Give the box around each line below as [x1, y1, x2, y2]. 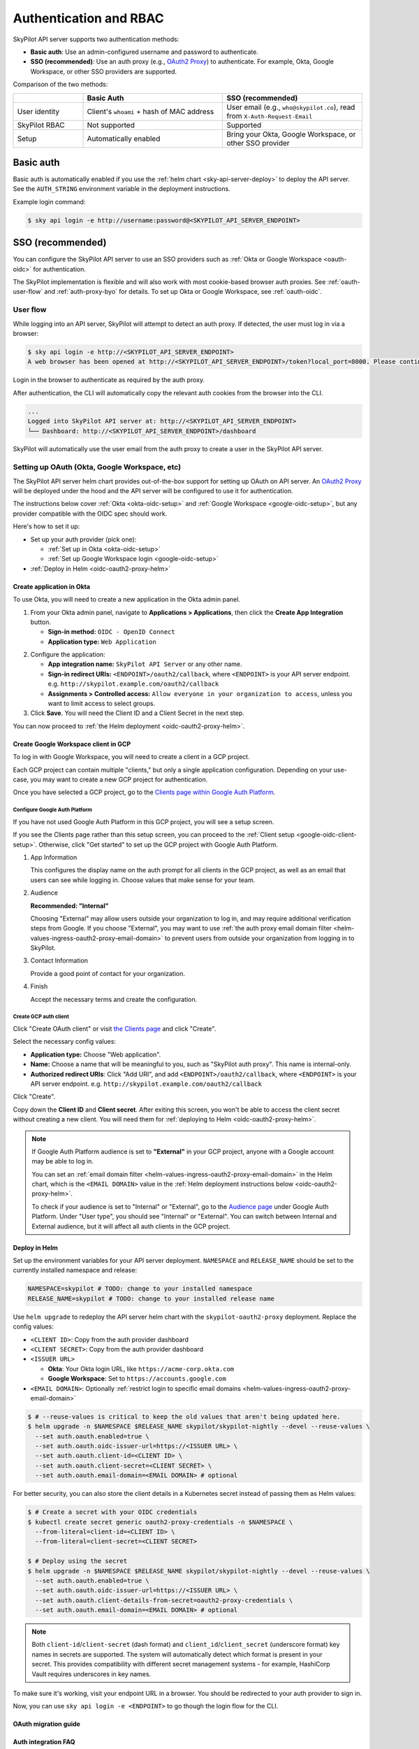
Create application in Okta [13, 582, 91, 590]
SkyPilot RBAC [17, 120, 66, 129]
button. [30, 618, 52, 626]
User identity [17, 106, 60, 116]
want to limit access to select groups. [47, 700, 156, 708]
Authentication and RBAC [13, 10, 164, 26]
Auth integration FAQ [13, 1738, 75, 1746]
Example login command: [13, 197, 86, 206]
